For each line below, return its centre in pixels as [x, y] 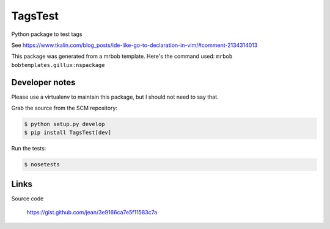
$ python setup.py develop [64, 124]
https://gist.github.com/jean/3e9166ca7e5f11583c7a [92, 213]
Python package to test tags [47, 34]
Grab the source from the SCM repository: [64, 108]
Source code [28, 199]
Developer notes [43, 82]
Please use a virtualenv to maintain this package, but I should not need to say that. [115, 97]
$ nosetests [42, 165]
